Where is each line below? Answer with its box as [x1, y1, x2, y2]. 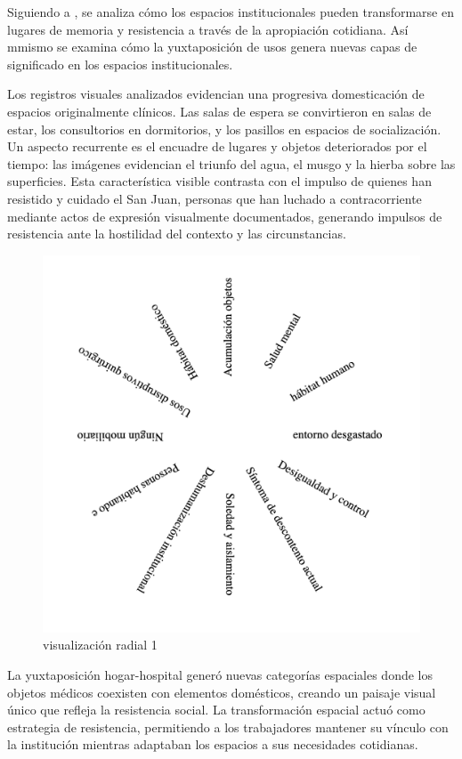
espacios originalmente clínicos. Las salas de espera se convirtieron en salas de [7, 101, 432, 120]
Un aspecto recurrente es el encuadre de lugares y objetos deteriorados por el [7, 137, 427, 156]
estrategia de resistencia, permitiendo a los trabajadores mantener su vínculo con [7, 717, 449, 736]
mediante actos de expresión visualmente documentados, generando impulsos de [7, 206, 442, 225]
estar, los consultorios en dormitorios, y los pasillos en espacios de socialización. [7, 119, 442, 138]
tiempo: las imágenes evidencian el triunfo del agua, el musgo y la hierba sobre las [7, 154, 456, 173]
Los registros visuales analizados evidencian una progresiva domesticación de [7, 85, 425, 103]
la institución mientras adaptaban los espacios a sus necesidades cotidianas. [7, 735, 418, 754]
